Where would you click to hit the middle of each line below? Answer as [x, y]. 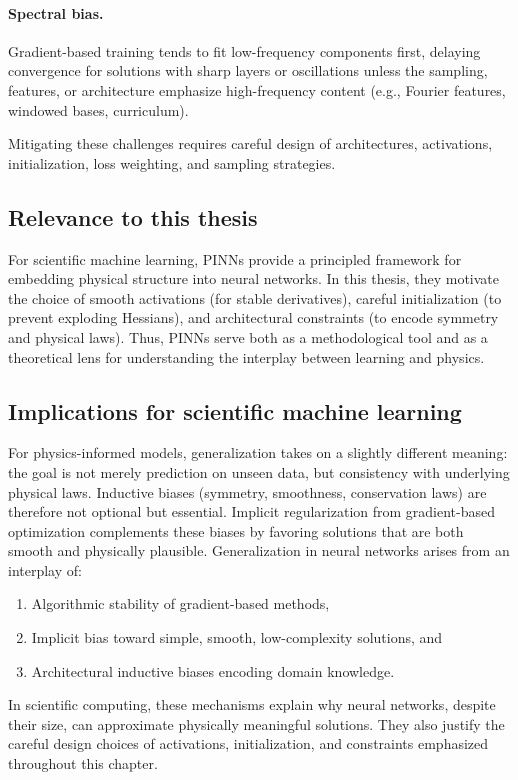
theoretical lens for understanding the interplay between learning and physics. [246, 356]
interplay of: [45, 569]
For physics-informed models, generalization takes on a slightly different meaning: [258, 452]
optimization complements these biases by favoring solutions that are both [236, 530]
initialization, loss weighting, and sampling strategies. [172, 162]
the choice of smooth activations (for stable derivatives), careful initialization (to [255, 297]
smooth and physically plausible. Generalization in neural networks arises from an [259, 550]
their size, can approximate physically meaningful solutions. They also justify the [256, 723]
